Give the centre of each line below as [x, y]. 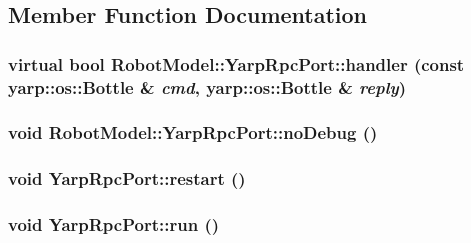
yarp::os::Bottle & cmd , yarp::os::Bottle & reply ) [207, 86]
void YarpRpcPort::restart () [127, 178]
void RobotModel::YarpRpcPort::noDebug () [193, 132]
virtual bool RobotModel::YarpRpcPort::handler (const [236, 63]
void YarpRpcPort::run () [114, 224]
